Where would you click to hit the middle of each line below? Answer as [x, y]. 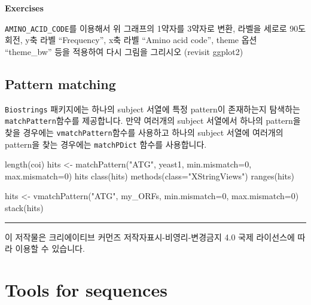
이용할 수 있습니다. [50, 248]
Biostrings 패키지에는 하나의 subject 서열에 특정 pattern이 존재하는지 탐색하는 [153, 109]
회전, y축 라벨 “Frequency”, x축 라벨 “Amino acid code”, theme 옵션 [131, 40]
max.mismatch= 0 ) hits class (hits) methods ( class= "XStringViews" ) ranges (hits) [150, 176]
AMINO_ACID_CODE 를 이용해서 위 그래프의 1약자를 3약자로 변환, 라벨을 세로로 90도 [155, 28]
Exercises [24, 8]
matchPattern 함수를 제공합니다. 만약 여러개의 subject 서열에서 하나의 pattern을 [153, 121]
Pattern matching [60, 83]
